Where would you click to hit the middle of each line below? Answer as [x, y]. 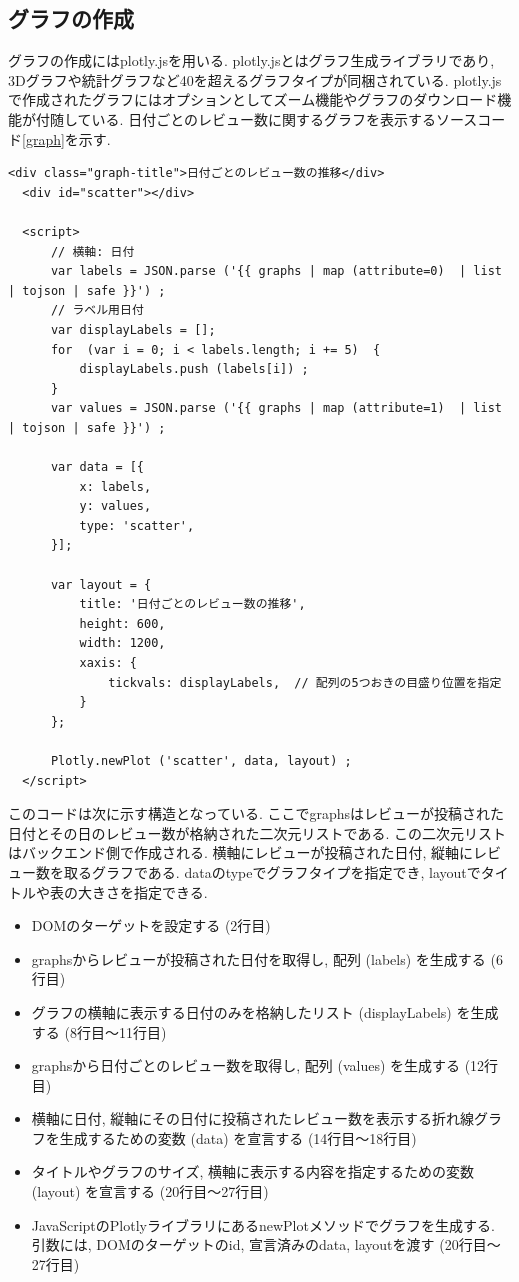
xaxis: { [108, 663]
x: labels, [115, 486]
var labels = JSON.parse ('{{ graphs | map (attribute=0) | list [276, 271]
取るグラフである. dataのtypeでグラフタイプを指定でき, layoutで [272, 871]
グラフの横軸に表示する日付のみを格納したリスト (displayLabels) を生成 [265, 1011]
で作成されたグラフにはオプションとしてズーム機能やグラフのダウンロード [253, 99]
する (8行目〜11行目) [99, 1031]
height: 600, [122, 623]
